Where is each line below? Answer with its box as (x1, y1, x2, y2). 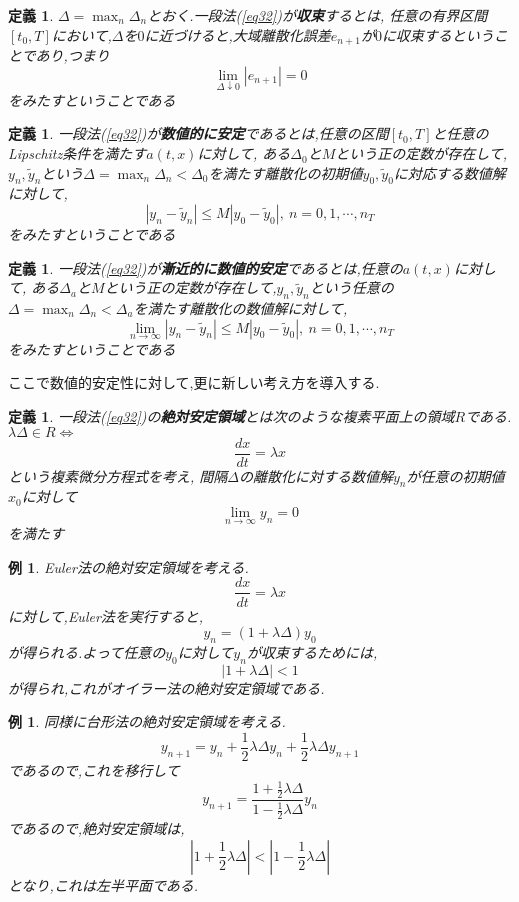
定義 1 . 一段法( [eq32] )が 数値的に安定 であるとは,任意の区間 (8, 123, 389, 144)
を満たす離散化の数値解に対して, (133, 298, 348, 319)
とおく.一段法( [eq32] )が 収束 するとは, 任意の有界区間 (147, 5, 488, 25)
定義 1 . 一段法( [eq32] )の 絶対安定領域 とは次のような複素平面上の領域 (8, 406, 455, 427)
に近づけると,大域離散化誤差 (144, 24, 331, 45)
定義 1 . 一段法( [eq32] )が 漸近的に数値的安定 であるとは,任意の (8, 257, 403, 278)
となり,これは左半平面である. (8, 874, 199, 895)
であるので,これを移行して (8, 759, 180, 780)
